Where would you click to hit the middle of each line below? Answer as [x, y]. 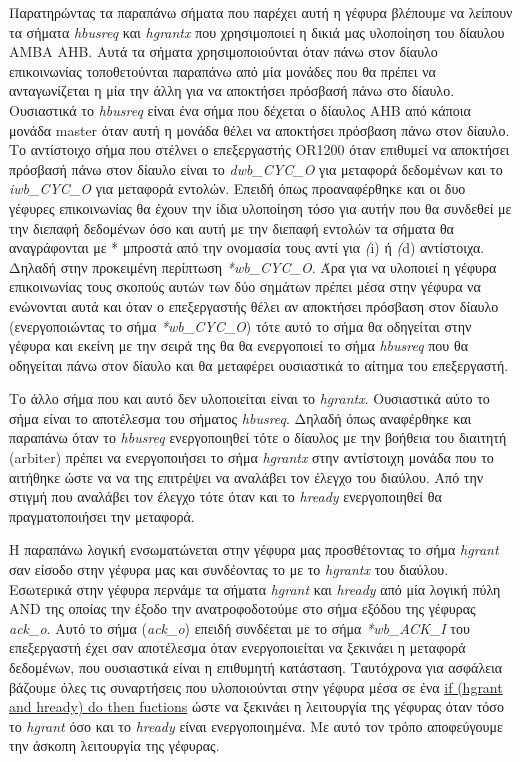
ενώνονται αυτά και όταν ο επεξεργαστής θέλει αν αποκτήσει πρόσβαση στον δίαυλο [254, 305]
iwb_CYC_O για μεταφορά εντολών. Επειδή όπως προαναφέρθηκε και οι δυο [237, 188]
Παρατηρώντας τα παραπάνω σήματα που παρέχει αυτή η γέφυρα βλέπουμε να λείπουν [261, 12]
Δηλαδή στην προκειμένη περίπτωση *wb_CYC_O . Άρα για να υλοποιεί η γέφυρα [253, 266]
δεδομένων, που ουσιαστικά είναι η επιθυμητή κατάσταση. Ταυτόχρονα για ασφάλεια [256, 667]
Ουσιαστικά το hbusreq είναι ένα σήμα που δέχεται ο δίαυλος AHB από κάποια [240, 109]
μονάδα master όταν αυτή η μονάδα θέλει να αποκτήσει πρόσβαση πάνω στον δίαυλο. [259, 129]
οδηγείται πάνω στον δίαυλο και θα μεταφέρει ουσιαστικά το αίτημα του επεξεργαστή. [259, 364]
